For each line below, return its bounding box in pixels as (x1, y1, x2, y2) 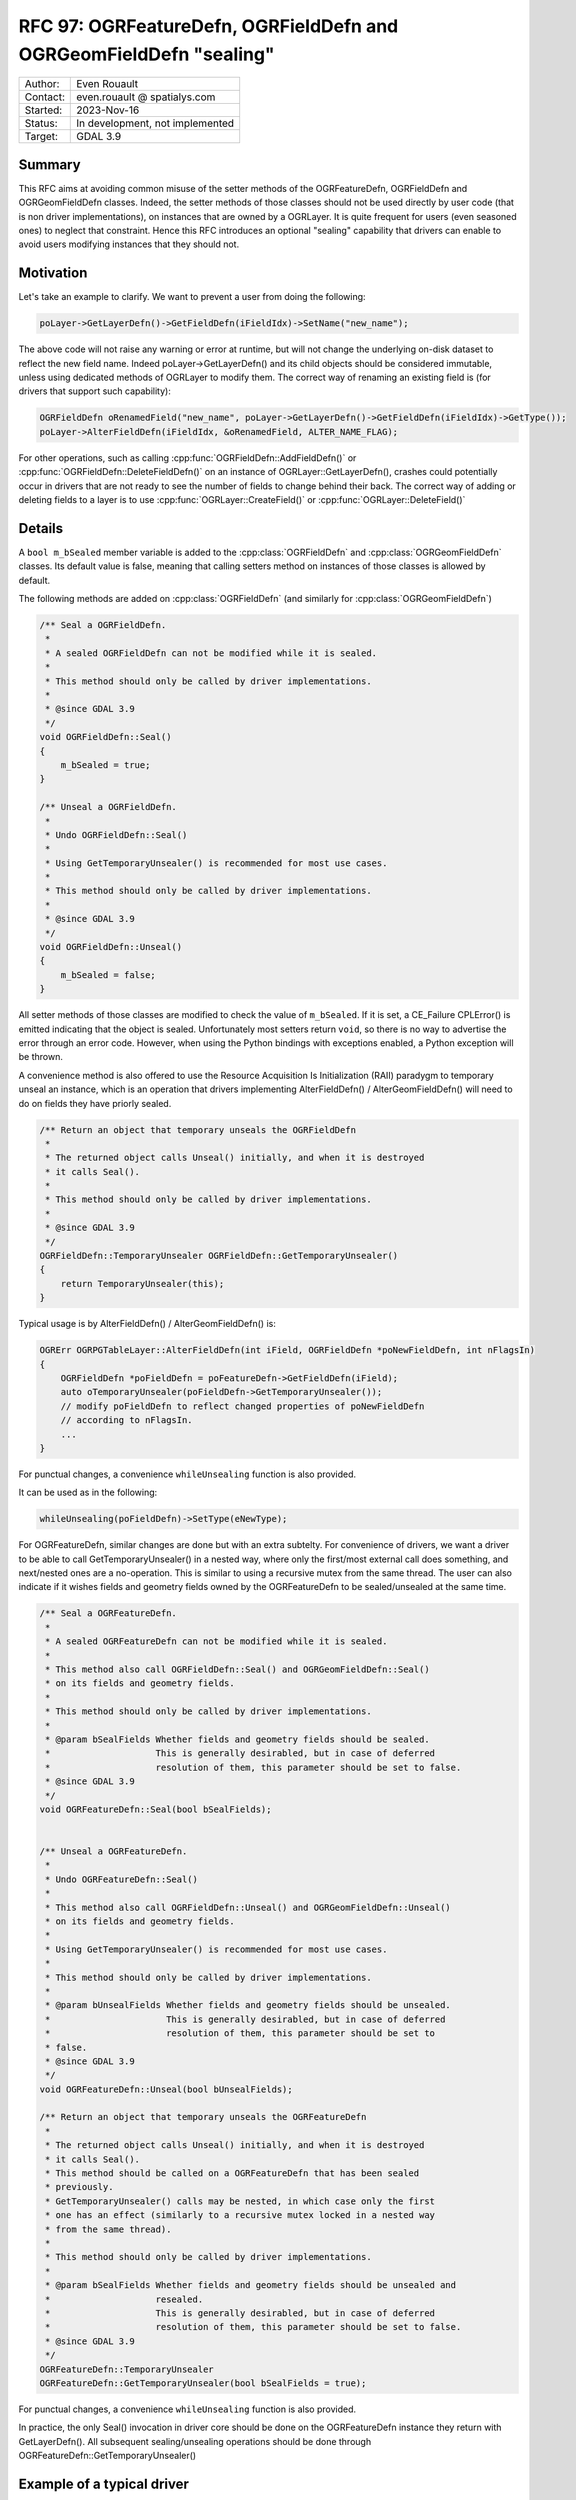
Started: (24, 103, 63, 117)
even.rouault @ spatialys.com (76, 90, 216, 104)
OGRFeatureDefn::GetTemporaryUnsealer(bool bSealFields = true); (39, 2377, 367, 2389)
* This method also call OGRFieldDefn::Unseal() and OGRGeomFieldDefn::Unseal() (45, 1901, 452, 1913)
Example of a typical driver (18, 2475, 190, 2492)
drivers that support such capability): (18, 385, 172, 397)
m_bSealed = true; (60, 759, 151, 770)
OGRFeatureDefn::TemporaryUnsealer (39, 2363, 214, 2375)
